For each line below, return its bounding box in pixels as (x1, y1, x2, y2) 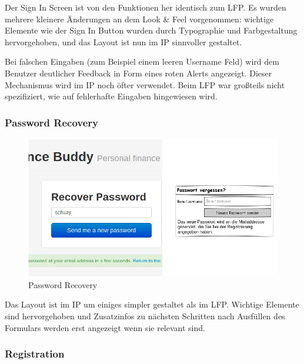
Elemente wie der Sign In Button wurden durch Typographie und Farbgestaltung (5, 24, 298, 36)
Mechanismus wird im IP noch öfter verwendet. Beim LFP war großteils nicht (5, 78, 285, 91)
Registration (5, 346, 65, 361)
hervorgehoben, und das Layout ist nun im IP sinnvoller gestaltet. (5, 35, 242, 48)
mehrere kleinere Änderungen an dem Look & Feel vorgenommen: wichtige (5, 12, 274, 25)
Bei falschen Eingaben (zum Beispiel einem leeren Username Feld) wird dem (5, 55, 279, 68)
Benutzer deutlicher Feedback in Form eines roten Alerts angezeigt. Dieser (5, 66, 272, 79)
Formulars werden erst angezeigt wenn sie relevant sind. (5, 321, 205, 333)
